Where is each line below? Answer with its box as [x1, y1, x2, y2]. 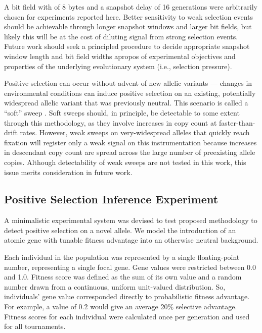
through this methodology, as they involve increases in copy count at [4, 117, 217, 128]
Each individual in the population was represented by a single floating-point [4, 252, 240, 262]
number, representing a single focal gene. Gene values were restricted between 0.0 [4, 261, 256, 272]
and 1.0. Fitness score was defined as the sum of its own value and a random [4, 271, 242, 282]
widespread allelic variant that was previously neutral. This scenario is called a [4, 97, 248, 108]
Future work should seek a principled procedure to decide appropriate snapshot [4, 41, 250, 51]
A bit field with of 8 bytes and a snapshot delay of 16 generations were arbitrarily [4, 2, 258, 12]
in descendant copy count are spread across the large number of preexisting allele [4, 147, 255, 157]
